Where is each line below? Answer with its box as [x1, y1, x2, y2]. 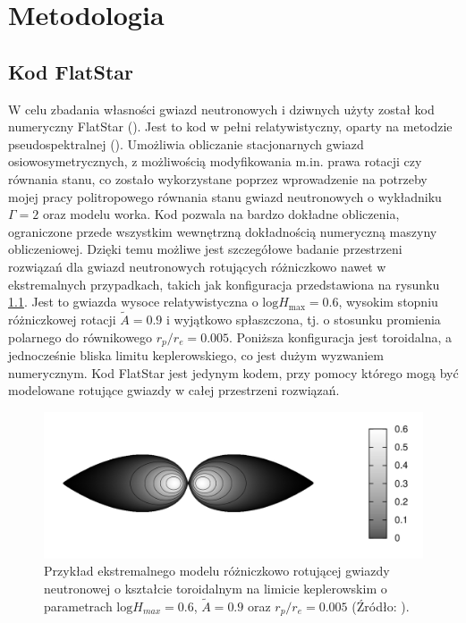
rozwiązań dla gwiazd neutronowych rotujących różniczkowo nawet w [8, 257, 386, 275]
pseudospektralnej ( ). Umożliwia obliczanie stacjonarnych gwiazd [8, 134, 364, 153]
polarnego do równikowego [8, 327, 153, 346]
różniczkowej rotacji [8, 309, 116, 328]
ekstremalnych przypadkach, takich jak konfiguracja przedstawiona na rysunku [8, 274, 440, 293]
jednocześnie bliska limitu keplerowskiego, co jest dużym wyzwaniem [8, 345, 384, 364]
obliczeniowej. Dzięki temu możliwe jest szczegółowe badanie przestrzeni [8, 240, 402, 258]
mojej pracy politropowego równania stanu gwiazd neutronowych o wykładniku [8, 187, 442, 206]
